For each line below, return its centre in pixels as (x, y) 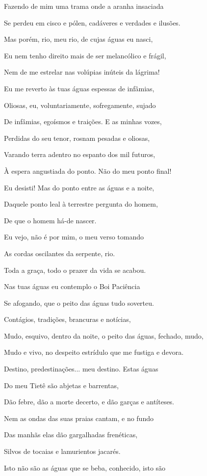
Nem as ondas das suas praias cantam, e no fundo (79, 418)
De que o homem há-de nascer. (50, 220)
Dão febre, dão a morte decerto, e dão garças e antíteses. (89, 402)
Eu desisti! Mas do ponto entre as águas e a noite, (79, 187)
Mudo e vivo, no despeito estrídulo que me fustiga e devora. (94, 352)
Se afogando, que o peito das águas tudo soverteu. (79, 303)
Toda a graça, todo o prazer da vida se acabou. (75, 270)
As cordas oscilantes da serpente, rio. (60, 253)
